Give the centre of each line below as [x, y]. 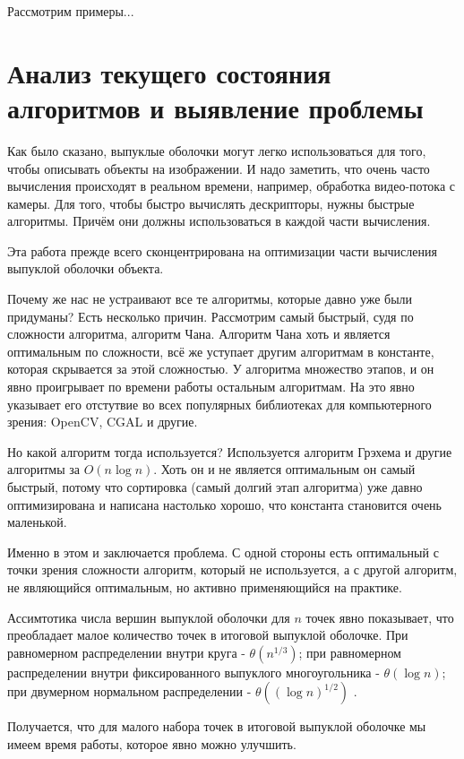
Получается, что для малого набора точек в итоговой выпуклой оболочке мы [217, 726]
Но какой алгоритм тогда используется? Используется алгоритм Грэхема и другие [230, 451]
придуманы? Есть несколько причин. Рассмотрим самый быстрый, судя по [211, 316]
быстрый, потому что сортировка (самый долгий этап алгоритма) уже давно [215, 487]
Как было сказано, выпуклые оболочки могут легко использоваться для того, [217, 150]
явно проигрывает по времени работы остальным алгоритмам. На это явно [211, 387]
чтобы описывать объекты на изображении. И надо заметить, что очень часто [219, 168]
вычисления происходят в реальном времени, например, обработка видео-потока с [232, 186]
